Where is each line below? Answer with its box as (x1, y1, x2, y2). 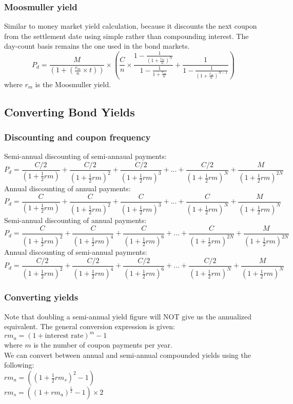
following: (4, 359, 34, 370)
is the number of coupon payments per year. (33, 339, 172, 350)
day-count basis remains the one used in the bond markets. (4, 41, 190, 51)
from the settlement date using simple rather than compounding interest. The (4, 30, 249, 41)
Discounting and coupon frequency (4, 131, 151, 144)
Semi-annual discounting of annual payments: (4, 215, 147, 226)
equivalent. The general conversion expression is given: (4, 321, 175, 332)
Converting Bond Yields (4, 104, 135, 119)
